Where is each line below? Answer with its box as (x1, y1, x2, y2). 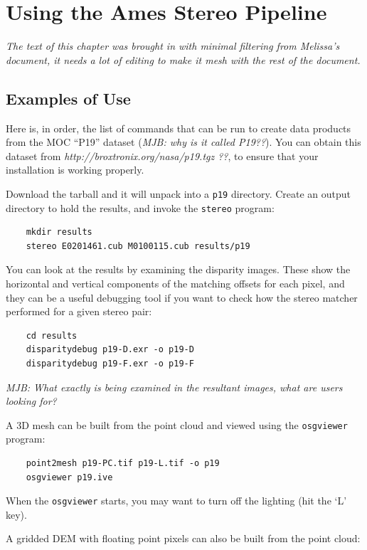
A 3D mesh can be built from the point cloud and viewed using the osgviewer (6, 417, 348, 432)
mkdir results (26, 227, 92, 238)
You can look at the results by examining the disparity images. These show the (6, 262, 351, 277)
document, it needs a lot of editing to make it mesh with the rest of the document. (6, 52, 361, 67)
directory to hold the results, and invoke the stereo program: (6, 200, 275, 215)
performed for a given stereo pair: (6, 304, 152, 319)
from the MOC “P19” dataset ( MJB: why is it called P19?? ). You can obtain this (6, 134, 361, 149)
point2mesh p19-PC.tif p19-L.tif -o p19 (26, 458, 220, 468)
